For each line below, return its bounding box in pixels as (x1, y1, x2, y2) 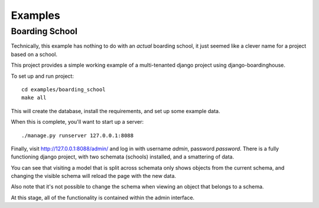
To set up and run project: (11, 72, 74, 80)
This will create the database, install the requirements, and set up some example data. (11, 107, 221, 114)
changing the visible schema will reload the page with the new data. (11, 173, 177, 180)
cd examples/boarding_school (21, 86, 106, 93)
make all (21, 94, 47, 101)
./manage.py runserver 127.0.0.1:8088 (21, 132, 134, 138)
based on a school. (11, 51, 57, 58)
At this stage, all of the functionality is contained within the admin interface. (11, 194, 195, 201)
